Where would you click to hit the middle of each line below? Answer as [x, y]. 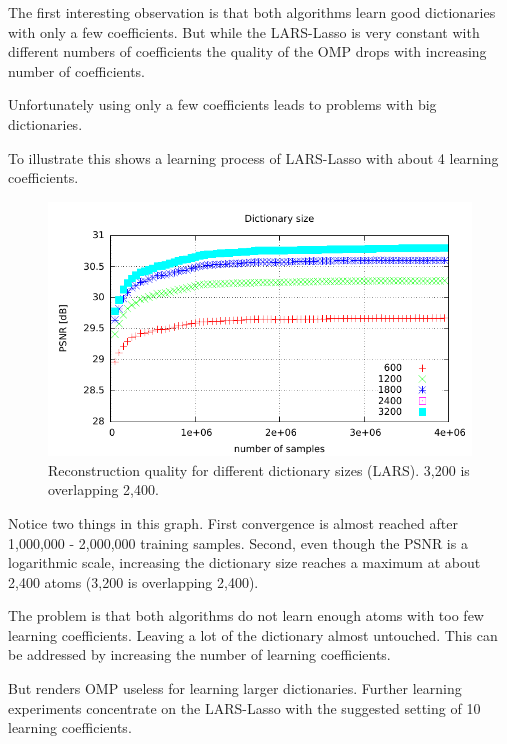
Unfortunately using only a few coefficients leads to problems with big [222, 104]
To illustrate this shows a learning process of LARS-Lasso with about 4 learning [253, 157]
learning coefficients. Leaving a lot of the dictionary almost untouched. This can [253, 634]
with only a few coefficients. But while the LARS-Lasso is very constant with [244, 31]
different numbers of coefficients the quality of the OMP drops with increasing [247, 51]
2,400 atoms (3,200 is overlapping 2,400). [133, 581]
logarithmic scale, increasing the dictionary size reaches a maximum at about [244, 562]
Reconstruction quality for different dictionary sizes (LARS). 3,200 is [259, 469]
